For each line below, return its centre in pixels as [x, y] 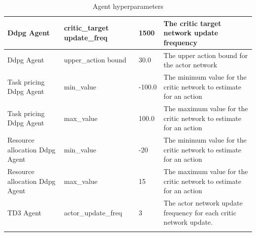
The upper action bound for [206, 55]
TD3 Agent [25, 212]
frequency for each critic [200, 212]
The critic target [192, 23]
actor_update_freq [93, 212]
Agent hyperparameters [128, 6]
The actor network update [203, 203]
